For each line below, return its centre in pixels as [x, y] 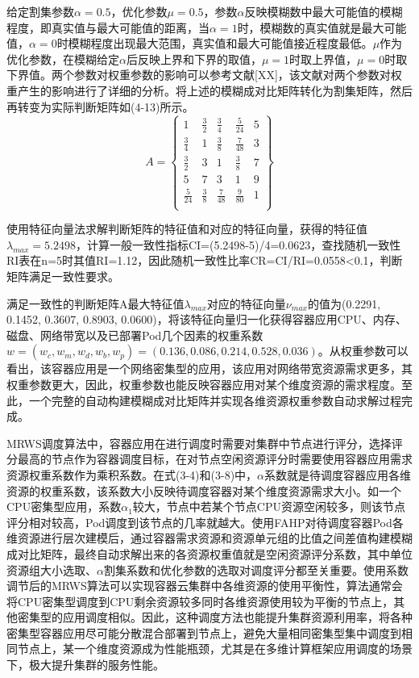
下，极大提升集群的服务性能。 [85, 665]
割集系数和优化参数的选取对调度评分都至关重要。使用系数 [256, 569]
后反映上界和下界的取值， [194, 59]
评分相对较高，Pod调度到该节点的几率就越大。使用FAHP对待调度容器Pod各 [205, 522]
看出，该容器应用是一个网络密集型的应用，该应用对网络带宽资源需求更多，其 [209, 368]
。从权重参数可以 [363, 351]
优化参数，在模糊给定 [63, 59]
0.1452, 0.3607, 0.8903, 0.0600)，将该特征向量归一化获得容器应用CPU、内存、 [207, 319]
